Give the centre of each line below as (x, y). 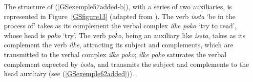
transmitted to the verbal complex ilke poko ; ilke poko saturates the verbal (115, 54)
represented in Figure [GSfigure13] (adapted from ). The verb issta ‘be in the (120, 16)
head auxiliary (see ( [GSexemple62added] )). (69, 73)
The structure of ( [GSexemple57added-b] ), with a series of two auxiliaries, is (118, 6)
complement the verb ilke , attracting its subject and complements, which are (119, 45)
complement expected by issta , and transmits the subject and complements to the (126, 64)
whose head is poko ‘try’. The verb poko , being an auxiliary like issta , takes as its (125, 35)
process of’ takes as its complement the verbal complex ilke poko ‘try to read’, (120, 26)
